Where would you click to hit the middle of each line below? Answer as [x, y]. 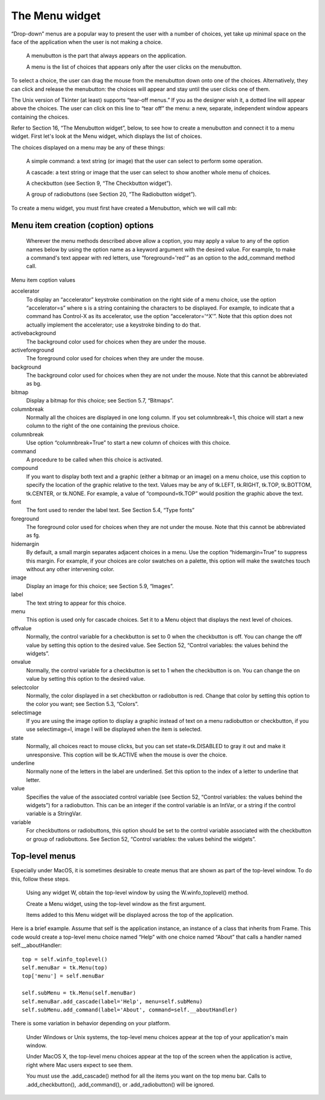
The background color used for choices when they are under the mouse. [116, 342]
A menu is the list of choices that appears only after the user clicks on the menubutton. [134, 67]
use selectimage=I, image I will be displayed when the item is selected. [114, 730]
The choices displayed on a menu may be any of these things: [88, 147]
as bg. [34, 384]
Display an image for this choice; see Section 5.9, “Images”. [100, 586]
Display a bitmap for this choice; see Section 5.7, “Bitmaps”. [100, 401]
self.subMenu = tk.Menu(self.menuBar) [79, 993]
